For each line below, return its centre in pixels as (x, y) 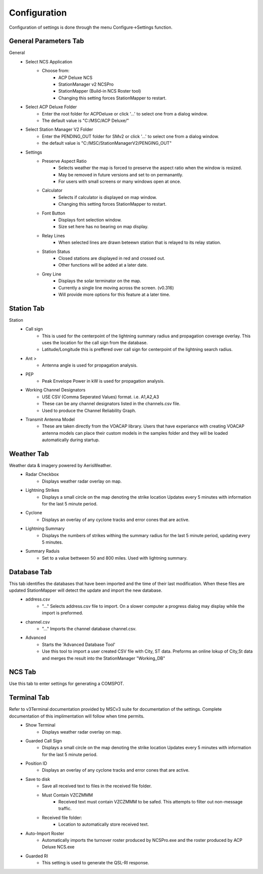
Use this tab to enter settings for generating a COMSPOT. (66, 684)
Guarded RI (37, 856)
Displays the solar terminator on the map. (100, 281)
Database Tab (30, 572)
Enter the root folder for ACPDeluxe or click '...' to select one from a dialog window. (125, 114)
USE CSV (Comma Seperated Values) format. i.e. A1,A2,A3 (101, 397)
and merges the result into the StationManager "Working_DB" (104, 658)
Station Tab (27, 308)
